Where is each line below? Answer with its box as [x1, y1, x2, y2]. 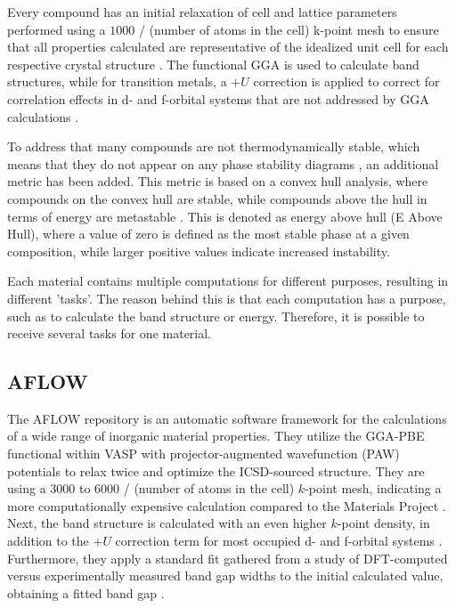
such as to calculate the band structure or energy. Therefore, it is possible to [7, 306, 425, 325]
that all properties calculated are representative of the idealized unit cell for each [7, 37, 449, 56]
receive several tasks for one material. [7, 324, 212, 343]
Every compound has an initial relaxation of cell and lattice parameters [7, 3, 397, 20]
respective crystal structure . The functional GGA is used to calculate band [7, 54, 419, 73]
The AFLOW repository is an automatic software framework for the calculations [7, 409, 447, 427]
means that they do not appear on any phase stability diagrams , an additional [7, 154, 439, 173]
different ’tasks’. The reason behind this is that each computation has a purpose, [7, 288, 446, 307]
